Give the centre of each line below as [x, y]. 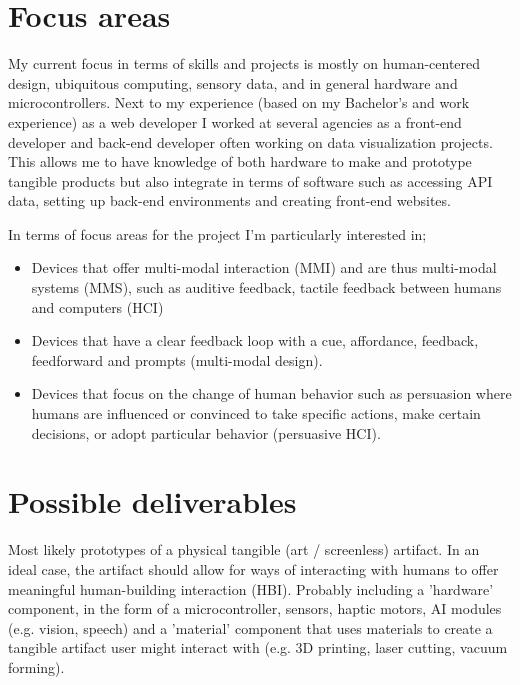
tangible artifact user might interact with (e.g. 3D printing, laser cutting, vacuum [258, 647]
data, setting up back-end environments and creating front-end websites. [229, 200]
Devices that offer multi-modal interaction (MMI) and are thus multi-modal [264, 267]
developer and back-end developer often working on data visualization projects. [250, 141]
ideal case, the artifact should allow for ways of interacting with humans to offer [253, 568]
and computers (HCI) [97, 306]
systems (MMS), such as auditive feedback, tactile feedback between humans [266, 287]
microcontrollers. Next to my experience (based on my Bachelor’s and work [239, 102]
